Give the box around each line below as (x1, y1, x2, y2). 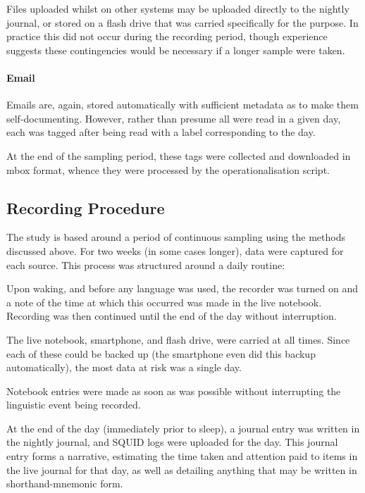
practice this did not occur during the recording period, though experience (6, 29, 328, 44)
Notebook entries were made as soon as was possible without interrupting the (6, 383, 341, 398)
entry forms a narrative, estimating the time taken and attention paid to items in (6, 449, 358, 463)
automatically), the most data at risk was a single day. (6, 360, 242, 375)
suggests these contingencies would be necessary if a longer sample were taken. (6, 42, 345, 57)
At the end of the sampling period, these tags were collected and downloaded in (6, 148, 351, 163)
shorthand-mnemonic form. (6, 476, 123, 491)
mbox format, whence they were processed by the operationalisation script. (6, 162, 330, 177)
